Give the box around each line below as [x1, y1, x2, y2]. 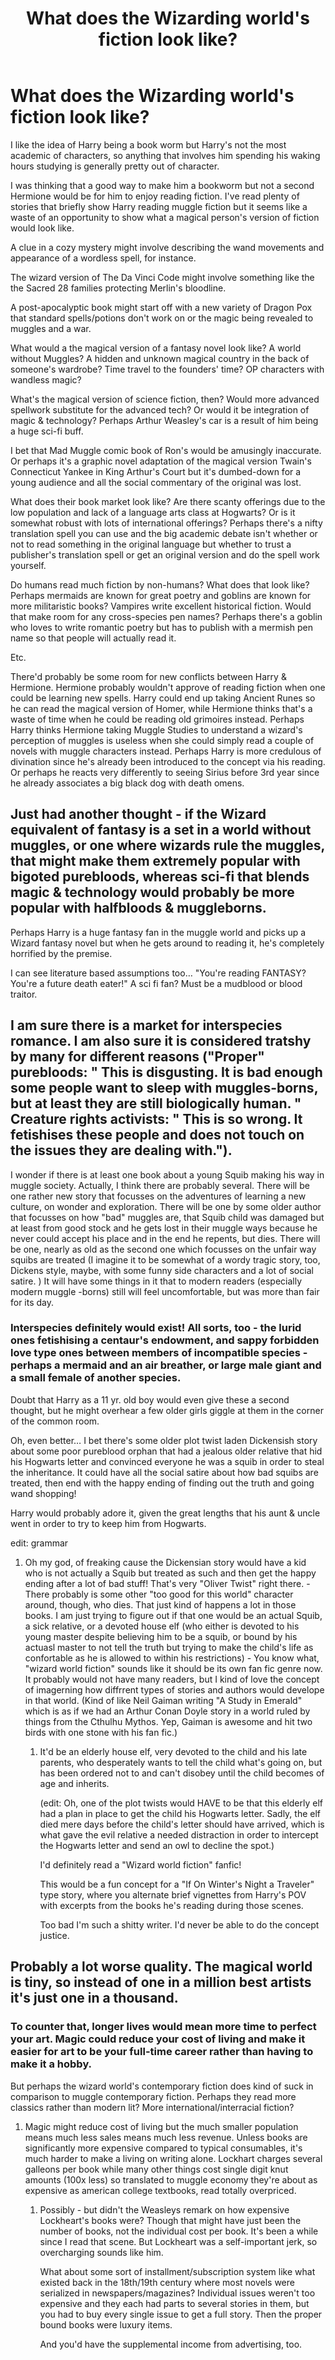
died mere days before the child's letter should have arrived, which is [39, 1818, 325, 1830]
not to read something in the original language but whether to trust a [10, 538, 292, 550]
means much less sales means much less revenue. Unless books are [24, 2131, 308, 2143]
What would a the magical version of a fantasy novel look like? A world [10, 342, 302, 354]
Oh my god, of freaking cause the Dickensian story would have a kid [24, 1556, 307, 1568]
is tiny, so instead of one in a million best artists [10, 1974, 312, 1991]
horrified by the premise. [10, 947, 113, 959]
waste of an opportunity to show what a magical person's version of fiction [10, 211, 320, 223]
